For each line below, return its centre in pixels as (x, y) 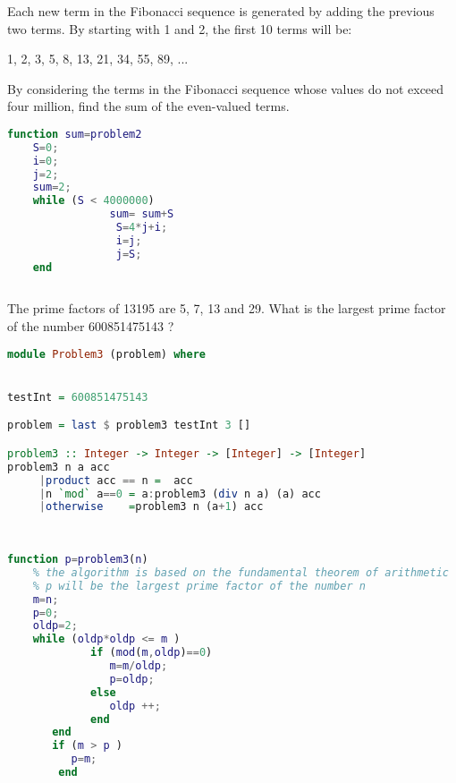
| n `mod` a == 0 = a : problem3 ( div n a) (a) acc (180, 494)
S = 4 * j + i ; (142, 228)
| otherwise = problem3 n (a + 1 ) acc (151, 507)
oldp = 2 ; (55, 626)
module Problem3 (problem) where (106, 354)
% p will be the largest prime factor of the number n (199, 586)
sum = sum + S (142, 214)
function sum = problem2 (75, 134)
